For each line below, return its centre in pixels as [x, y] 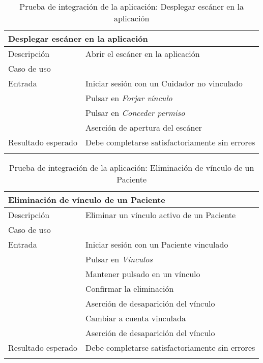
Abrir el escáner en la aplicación [143, 54]
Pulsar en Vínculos [119, 259]
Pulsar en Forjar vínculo [129, 98]
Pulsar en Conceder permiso [135, 113]
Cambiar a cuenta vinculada [136, 318]
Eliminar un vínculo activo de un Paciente [161, 215]
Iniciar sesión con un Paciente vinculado [157, 244]
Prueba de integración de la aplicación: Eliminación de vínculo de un [131, 168]
